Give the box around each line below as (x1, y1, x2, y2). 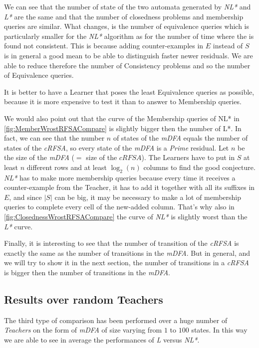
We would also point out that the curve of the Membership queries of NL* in (4, 113, 240, 123)
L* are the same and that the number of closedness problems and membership (4, 11, 244, 21)
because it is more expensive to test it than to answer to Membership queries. (4, 96, 242, 107)
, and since (9, 191, 42, 202)
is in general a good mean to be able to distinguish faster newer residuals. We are (4, 50, 253, 60)
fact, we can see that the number (4, 133, 105, 143)
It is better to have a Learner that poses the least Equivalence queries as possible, (4, 86, 255, 97)
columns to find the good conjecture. (143, 162, 256, 172)
